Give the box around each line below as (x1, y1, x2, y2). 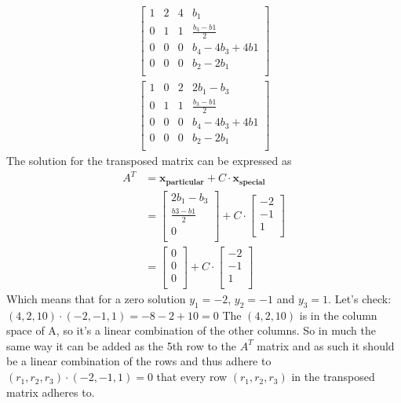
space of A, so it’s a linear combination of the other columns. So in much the (6, 322, 376, 339)
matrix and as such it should (257, 337, 395, 354)
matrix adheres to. (6, 383, 95, 400)
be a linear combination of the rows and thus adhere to (6, 353, 272, 369)
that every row (156, 368, 228, 385)
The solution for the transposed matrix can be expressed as (6, 152, 292, 169)
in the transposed (291, 368, 375, 385)
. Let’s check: (328, 290, 392, 306)
